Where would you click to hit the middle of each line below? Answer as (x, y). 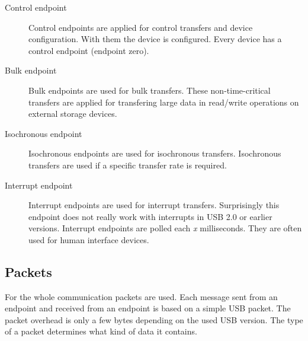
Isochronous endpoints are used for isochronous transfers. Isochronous (155, 153)
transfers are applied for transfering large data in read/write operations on (164, 102)
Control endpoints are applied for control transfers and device (141, 27)
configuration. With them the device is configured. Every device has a (155, 39)
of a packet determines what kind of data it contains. (101, 331)
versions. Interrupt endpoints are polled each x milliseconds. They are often (165, 228)
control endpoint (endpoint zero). (89, 50)
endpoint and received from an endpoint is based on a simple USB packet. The (148, 308)
